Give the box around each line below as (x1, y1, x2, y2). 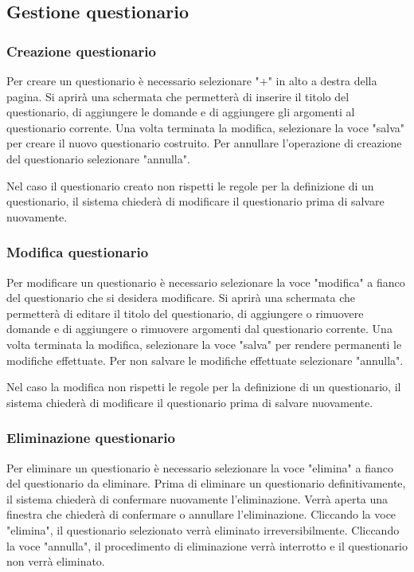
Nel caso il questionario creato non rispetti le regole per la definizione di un (6, 177, 374, 194)
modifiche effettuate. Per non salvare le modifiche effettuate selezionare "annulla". (6, 351, 404, 368)
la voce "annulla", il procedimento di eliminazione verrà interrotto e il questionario (6, 537, 408, 554)
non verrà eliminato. (6, 553, 105, 570)
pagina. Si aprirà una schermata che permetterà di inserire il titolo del (6, 88, 350, 104)
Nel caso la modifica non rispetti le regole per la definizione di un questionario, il (6, 378, 401, 395)
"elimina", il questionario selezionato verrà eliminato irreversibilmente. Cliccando (6, 521, 400, 538)
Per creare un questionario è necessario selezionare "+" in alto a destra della (6, 72, 377, 88)
